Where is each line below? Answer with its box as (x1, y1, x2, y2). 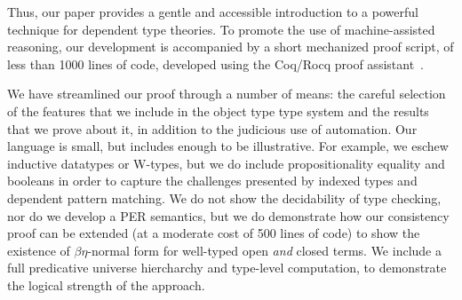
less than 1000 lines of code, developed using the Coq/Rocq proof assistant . (7, 54, 424, 73)
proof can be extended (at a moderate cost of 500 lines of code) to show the (7, 224, 420, 242)
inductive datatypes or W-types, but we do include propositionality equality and (7, 154, 445, 172)
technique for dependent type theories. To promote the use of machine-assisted (7, 20, 435, 38)
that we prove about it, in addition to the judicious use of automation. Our (7, 119, 418, 138)
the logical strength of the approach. (7, 275, 205, 294)
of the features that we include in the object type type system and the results (7, 101, 429, 120)
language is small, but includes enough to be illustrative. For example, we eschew (7, 137, 449, 155)
